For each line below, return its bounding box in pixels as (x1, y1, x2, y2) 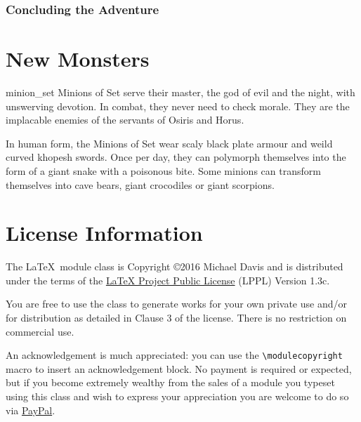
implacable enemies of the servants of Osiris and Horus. (6, 112, 244, 127)
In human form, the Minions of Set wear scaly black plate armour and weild (6, 136, 333, 150)
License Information (6, 218, 203, 247)
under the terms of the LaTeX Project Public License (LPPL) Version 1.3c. (6, 272, 330, 287)
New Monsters (6, 44, 150, 73)
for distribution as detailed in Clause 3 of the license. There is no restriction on (6, 310, 347, 325)
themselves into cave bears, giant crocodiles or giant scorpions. (6, 177, 275, 192)
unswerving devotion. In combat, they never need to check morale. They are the (6, 98, 350, 113)
